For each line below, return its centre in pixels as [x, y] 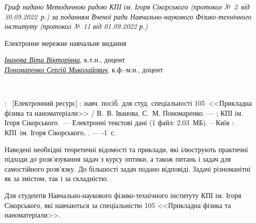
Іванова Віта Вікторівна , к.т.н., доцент [65, 60]
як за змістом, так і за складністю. [57, 178]
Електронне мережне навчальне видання [65, 43]
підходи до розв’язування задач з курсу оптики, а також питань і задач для [118, 159]
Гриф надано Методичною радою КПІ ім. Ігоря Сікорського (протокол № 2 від [127, 6]
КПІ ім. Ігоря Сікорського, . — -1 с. [60, 132]
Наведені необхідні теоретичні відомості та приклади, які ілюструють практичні [126, 149]
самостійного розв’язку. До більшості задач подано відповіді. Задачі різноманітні [128, 168]
